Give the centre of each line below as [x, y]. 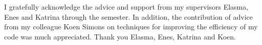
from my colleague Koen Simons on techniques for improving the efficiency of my [131, 27]
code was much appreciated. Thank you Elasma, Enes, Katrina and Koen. [120, 36]
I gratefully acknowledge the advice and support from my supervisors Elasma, [126, 7]
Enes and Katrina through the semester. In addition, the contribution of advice [128, 16]
